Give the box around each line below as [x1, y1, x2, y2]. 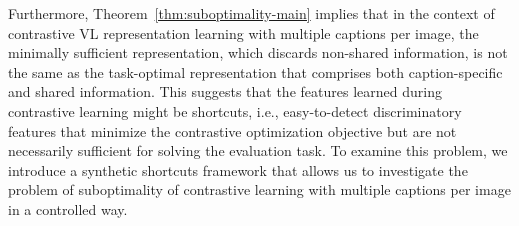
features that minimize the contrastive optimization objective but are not [8, 120, 457, 141]
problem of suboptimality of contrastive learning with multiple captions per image [8, 179, 511, 200]
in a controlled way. [8, 198, 128, 219]
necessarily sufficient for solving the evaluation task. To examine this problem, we [8, 140, 508, 161]
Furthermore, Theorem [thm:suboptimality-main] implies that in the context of [8, 3, 495, 23]
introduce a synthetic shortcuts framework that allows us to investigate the [8, 159, 468, 180]
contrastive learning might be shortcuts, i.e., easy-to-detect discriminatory [8, 100, 462, 121]
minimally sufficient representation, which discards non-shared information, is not [8, 42, 508, 63]
